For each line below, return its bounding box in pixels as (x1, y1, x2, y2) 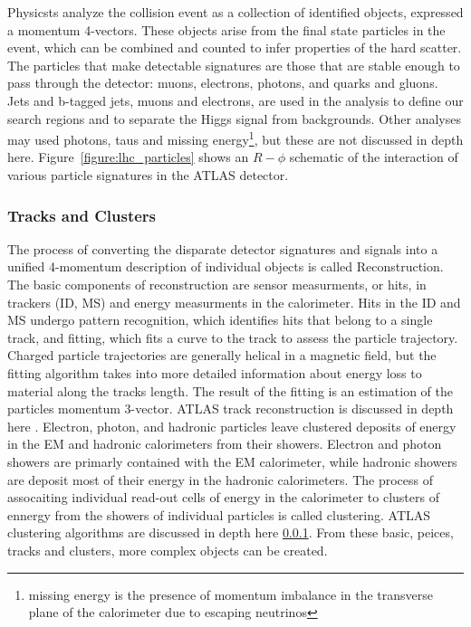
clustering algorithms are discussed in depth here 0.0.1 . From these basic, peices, (7, 523, 454, 542)
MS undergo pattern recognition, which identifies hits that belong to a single (7, 310, 433, 329)
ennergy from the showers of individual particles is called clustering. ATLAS (7, 505, 431, 524)
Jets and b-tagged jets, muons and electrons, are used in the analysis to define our (7, 90, 464, 109)
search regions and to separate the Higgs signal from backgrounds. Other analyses (7, 109, 461, 128)
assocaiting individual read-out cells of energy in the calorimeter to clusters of (7, 488, 439, 507)
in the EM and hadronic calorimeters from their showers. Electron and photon (7, 434, 442, 453)
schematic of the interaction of (289, 147, 458, 166)
